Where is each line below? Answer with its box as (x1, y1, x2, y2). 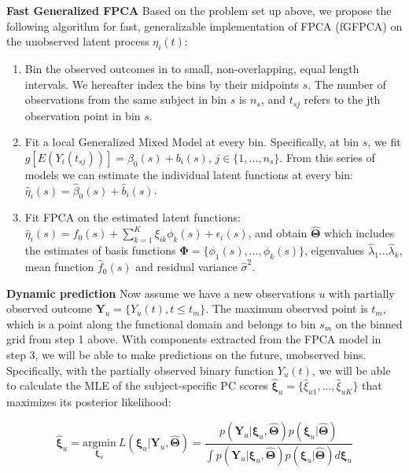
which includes (324, 225, 395, 241)
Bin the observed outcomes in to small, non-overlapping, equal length (24, 60, 359, 76)
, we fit (367, 134, 401, 150)
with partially (329, 284, 395, 301)
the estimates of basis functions (24, 242, 176, 258)
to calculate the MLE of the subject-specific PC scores (6, 377, 268, 394)
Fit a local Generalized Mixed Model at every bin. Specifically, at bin (24, 134, 359, 150)
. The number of (308, 75, 386, 92)
